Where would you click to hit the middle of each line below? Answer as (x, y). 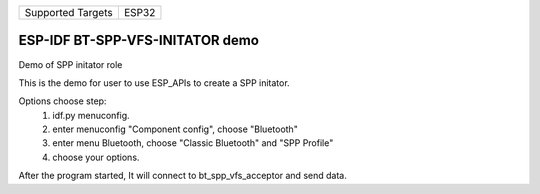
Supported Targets (69, 12)
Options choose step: (62, 101)
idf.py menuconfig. (91, 115)
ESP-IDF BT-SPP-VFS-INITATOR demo (139, 40)
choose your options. (96, 157)
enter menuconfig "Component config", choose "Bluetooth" (175, 129)
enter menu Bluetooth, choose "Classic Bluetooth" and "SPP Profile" (193, 143)
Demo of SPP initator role (70, 64)
